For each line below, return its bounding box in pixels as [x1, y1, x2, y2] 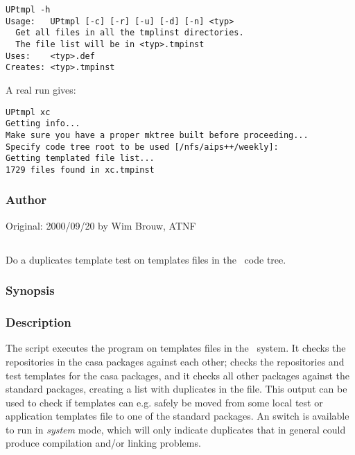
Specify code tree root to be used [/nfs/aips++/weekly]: [6, 141, 279, 152]
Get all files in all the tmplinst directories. [15, 28, 244, 38]
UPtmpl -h [6, 5, 51, 15]
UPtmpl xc [6, 107, 51, 117]
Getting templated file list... [6, 153, 155, 164]
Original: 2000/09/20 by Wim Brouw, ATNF [6, 218, 196, 232]
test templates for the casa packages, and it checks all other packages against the [6, 368, 349, 382]
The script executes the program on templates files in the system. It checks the [6, 341, 346, 355]
